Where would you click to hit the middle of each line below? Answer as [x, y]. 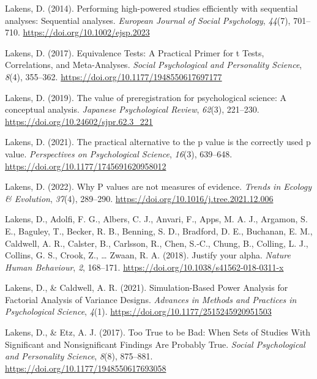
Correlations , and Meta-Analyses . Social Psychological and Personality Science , [154, 65]
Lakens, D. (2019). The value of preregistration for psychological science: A [146, 97]
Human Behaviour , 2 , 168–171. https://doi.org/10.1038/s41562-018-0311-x [144, 267]
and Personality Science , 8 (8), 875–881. [79, 356]
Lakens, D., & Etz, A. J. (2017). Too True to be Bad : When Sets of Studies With [158, 332]
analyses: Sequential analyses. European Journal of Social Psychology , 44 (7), [148, 20]
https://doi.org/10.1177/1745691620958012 [86, 166]
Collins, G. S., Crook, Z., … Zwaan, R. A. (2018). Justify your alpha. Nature [148, 255]
